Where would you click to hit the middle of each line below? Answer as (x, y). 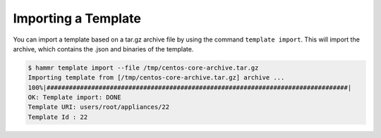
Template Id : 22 (58, 117)
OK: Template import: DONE (74, 98)
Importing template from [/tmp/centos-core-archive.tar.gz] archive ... (156, 78)
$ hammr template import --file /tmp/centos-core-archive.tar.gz (143, 68)
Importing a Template (77, 18)
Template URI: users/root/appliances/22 (98, 107)
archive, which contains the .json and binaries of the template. (103, 49)
